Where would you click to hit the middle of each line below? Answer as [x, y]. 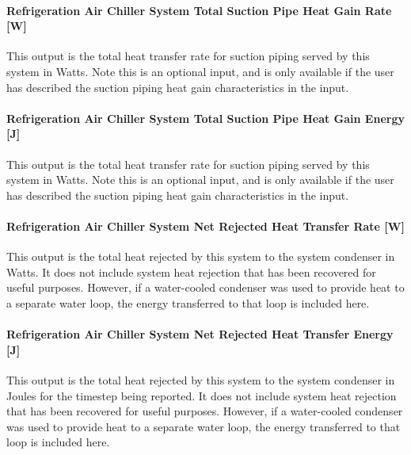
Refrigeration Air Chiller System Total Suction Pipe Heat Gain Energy [205, 118]
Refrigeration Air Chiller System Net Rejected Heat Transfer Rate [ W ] [205, 226]
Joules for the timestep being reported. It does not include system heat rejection [202, 395]
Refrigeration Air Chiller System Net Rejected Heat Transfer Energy [200, 334]
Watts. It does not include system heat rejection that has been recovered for [191, 271]
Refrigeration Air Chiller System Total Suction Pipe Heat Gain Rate [199, 10]
